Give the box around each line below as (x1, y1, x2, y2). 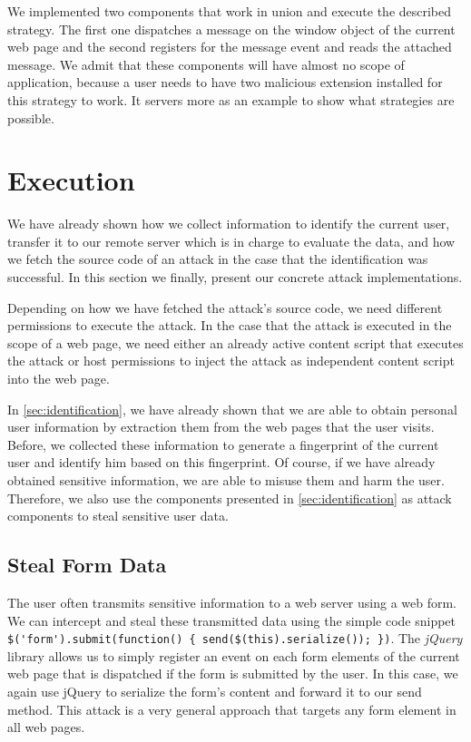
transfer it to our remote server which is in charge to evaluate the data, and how (7, 231, 456, 250)
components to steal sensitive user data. (7, 506, 229, 525)
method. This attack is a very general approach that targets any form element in (7, 699, 456, 718)
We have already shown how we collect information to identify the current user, (7, 214, 450, 233)
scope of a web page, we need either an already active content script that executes (7, 333, 464, 352)
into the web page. (7, 369, 110, 388)
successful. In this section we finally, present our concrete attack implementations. (7, 268, 463, 287)
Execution (7, 161, 135, 199)
